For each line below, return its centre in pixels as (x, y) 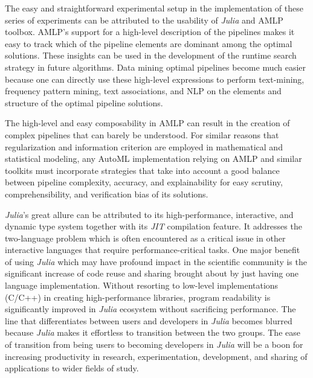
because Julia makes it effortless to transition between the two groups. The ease (153, 332)
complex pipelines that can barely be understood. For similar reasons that (142, 134)
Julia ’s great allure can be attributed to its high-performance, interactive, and (149, 214)
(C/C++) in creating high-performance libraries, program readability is (138, 297)
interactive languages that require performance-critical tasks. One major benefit (153, 250)
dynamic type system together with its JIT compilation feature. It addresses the (153, 226)
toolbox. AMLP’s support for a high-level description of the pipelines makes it (150, 32)
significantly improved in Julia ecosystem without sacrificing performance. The (150, 309)
